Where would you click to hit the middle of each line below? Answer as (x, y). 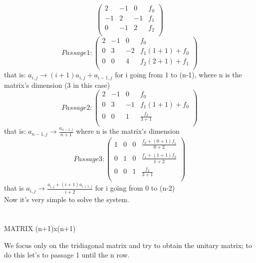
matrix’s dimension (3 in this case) (57, 85)
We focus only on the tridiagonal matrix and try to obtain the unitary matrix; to (128, 245)
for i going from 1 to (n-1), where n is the (178, 75)
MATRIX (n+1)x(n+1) (40, 228)
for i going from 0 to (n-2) (135, 188)
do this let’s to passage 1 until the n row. (67, 255)
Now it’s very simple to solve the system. (67, 199)
